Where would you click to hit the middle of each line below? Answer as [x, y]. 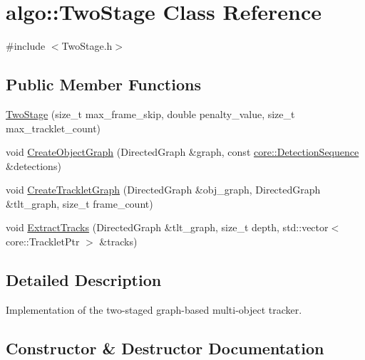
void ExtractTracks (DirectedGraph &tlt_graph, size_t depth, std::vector [167, 227]
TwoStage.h [87, 46]
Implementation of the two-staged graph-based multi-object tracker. [154, 309]
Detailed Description [84, 280]
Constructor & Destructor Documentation [165, 348]
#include [26, 46]
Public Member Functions [103, 84]
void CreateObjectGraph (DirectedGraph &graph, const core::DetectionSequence [182, 152]
